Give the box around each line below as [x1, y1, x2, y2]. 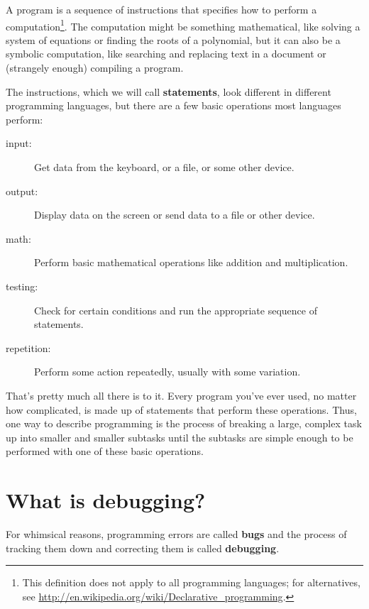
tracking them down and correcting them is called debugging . [6, 540, 280, 555]
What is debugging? [6, 485, 206, 515]
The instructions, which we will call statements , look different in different [6, 84, 331, 99]
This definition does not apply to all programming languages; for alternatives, [22, 575, 360, 590]
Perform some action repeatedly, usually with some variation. [34, 364, 301, 379]
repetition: [6, 340, 51, 355]
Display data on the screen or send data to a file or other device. [34, 207, 315, 222]
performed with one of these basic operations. [6, 444, 204, 459]
